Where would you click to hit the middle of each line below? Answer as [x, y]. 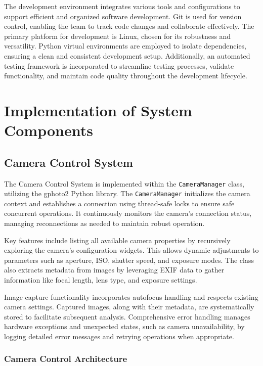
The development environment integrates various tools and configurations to [122, 6]
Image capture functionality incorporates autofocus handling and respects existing [131, 296]
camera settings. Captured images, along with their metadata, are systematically [129, 307]
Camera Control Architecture [66, 359]
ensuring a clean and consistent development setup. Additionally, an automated [127, 55]
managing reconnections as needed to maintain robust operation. [104, 223]
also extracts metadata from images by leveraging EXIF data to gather [114, 270]
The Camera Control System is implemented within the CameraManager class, [124, 183]
